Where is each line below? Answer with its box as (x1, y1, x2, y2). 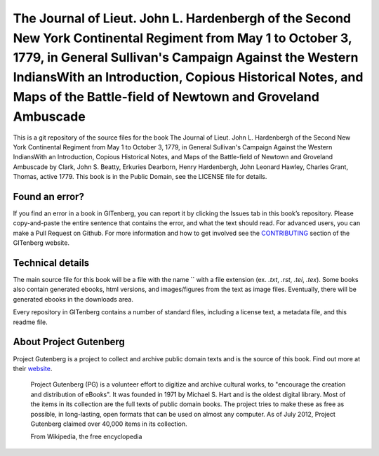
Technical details (13, 257, 90, 269)
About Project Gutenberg (13, 336, 126, 348)
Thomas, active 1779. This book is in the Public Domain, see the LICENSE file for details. (13, 173, 267, 181)
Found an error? (13, 190, 84, 203)
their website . (13, 364, 53, 373)
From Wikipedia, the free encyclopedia (30, 432, 142, 441)
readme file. (13, 318, 48, 326)
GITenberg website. (13, 239, 70, 247)
